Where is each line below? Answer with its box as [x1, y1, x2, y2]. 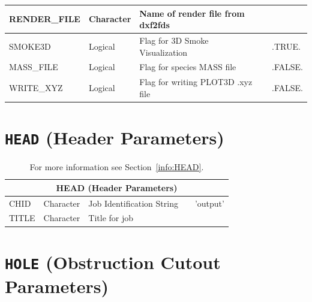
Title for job [88, 212, 134, 224]
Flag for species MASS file [139, 61, 236, 73]
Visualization [139, 46, 188, 58]
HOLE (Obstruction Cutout [5, 249, 221, 274]
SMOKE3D [9, 40, 51, 52]
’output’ [194, 197, 224, 209]
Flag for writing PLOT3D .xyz [139, 75, 253, 88]
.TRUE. [272, 40, 301, 52]
